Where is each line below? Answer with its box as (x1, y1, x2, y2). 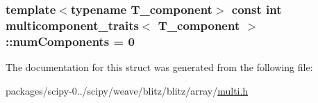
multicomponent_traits (6, 16, 139, 33)
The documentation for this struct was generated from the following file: (6, 60, 313, 74)
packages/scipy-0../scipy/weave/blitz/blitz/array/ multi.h (6, 83, 249, 97)
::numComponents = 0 (6, 32, 135, 49)
